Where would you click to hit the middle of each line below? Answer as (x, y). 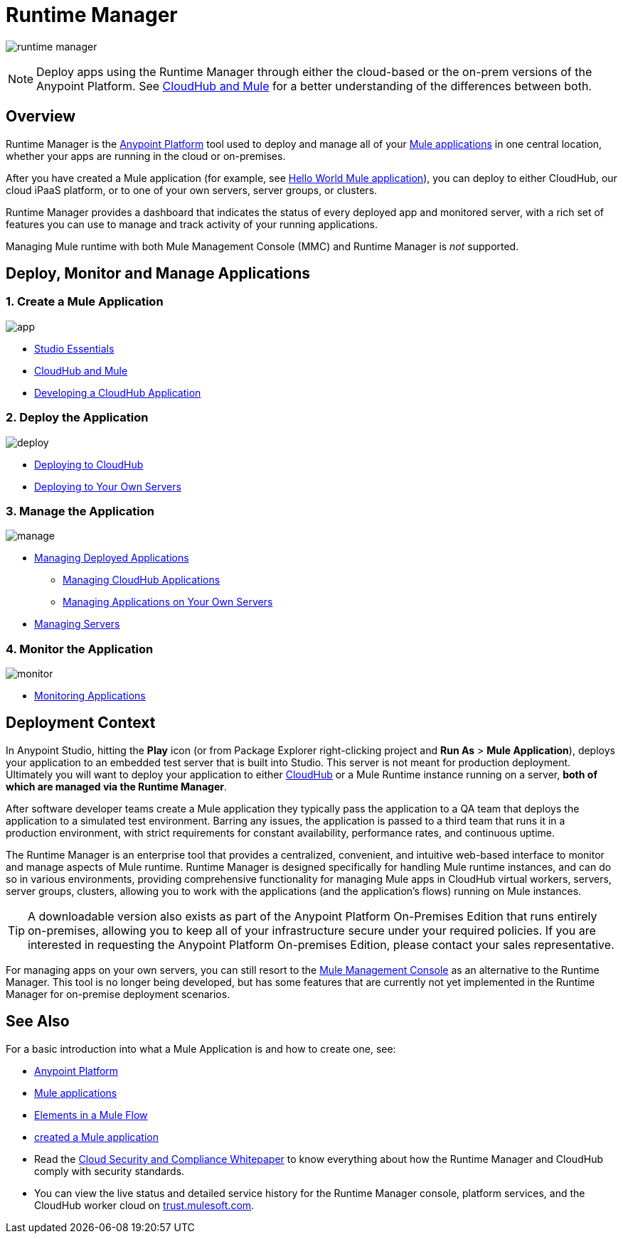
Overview (41, 117)
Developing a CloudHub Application (118, 392)
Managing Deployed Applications (112, 558)
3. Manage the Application (80, 511)
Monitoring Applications (90, 696)
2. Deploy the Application (77, 418)
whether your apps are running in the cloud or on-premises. (146, 156)
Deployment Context (81, 723)
